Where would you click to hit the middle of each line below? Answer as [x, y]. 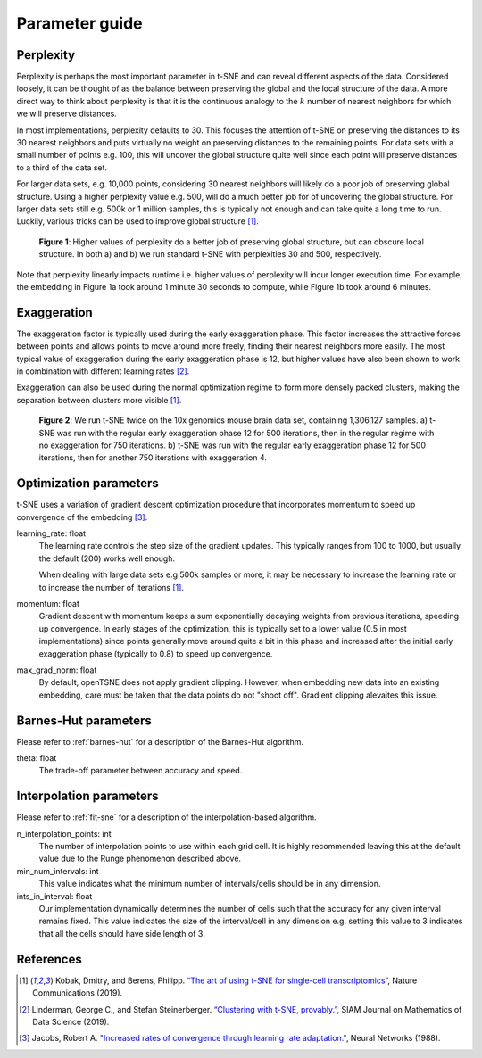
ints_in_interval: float [54, 896]
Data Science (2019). [71, 1021]
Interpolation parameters [88, 796]
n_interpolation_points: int [64, 833]
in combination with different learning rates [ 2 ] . [103, 371]
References [49, 959]
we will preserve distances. [67, 114]
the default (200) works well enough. [107, 558]
